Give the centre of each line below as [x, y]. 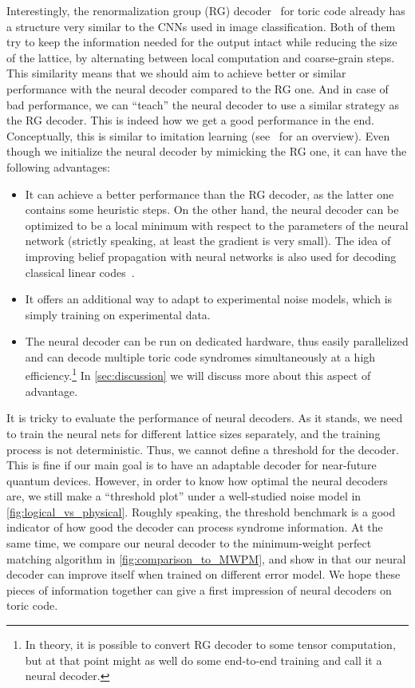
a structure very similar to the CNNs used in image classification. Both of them [201, 26]
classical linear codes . [80, 272]
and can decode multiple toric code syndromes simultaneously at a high [200, 356]
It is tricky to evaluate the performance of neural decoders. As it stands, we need [205, 418]
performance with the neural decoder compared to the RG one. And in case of [198, 88]
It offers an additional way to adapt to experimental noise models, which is [209, 299]
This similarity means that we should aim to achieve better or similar [176, 73]
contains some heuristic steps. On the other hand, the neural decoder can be [212, 210]
